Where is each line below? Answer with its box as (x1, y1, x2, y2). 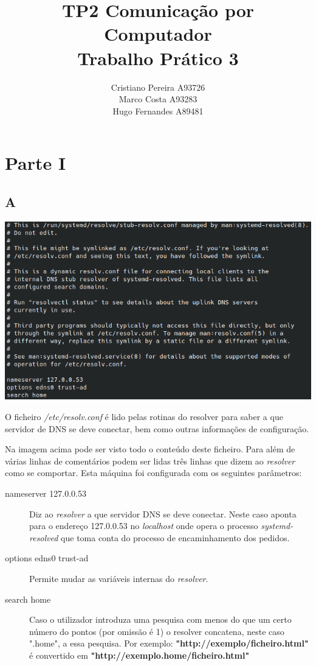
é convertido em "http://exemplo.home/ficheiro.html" (29, 648, 250, 661)
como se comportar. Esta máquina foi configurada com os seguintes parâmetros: (5, 466, 302, 479)
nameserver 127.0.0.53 (5, 487, 86, 500)
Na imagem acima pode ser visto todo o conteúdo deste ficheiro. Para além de (5, 443, 295, 455)
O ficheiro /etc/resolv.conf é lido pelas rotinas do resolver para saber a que (5, 410, 283, 423)
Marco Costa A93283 (118, 93, 197, 105)
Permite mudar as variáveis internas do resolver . (29, 572, 208, 585)
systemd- (261, 519, 294, 532)
